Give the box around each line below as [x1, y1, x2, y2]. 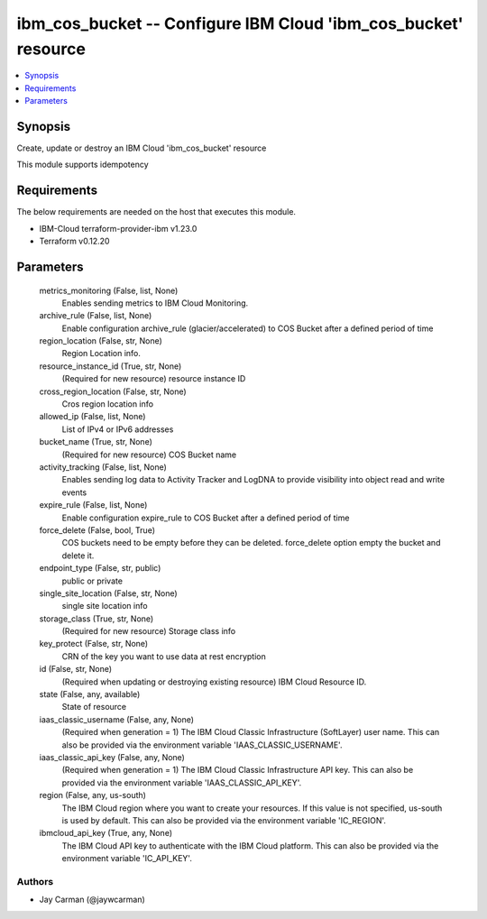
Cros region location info [61, 399, 153, 409]
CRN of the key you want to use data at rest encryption [61, 650, 266, 662]
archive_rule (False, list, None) [39, 310, 152, 321]
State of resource [61, 702, 127, 712]
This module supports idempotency [16, 159, 149, 170]
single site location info [61, 601, 148, 611]
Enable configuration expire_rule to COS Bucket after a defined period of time [61, 512, 350, 523]
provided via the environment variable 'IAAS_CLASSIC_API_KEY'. [61, 777, 302, 788]
